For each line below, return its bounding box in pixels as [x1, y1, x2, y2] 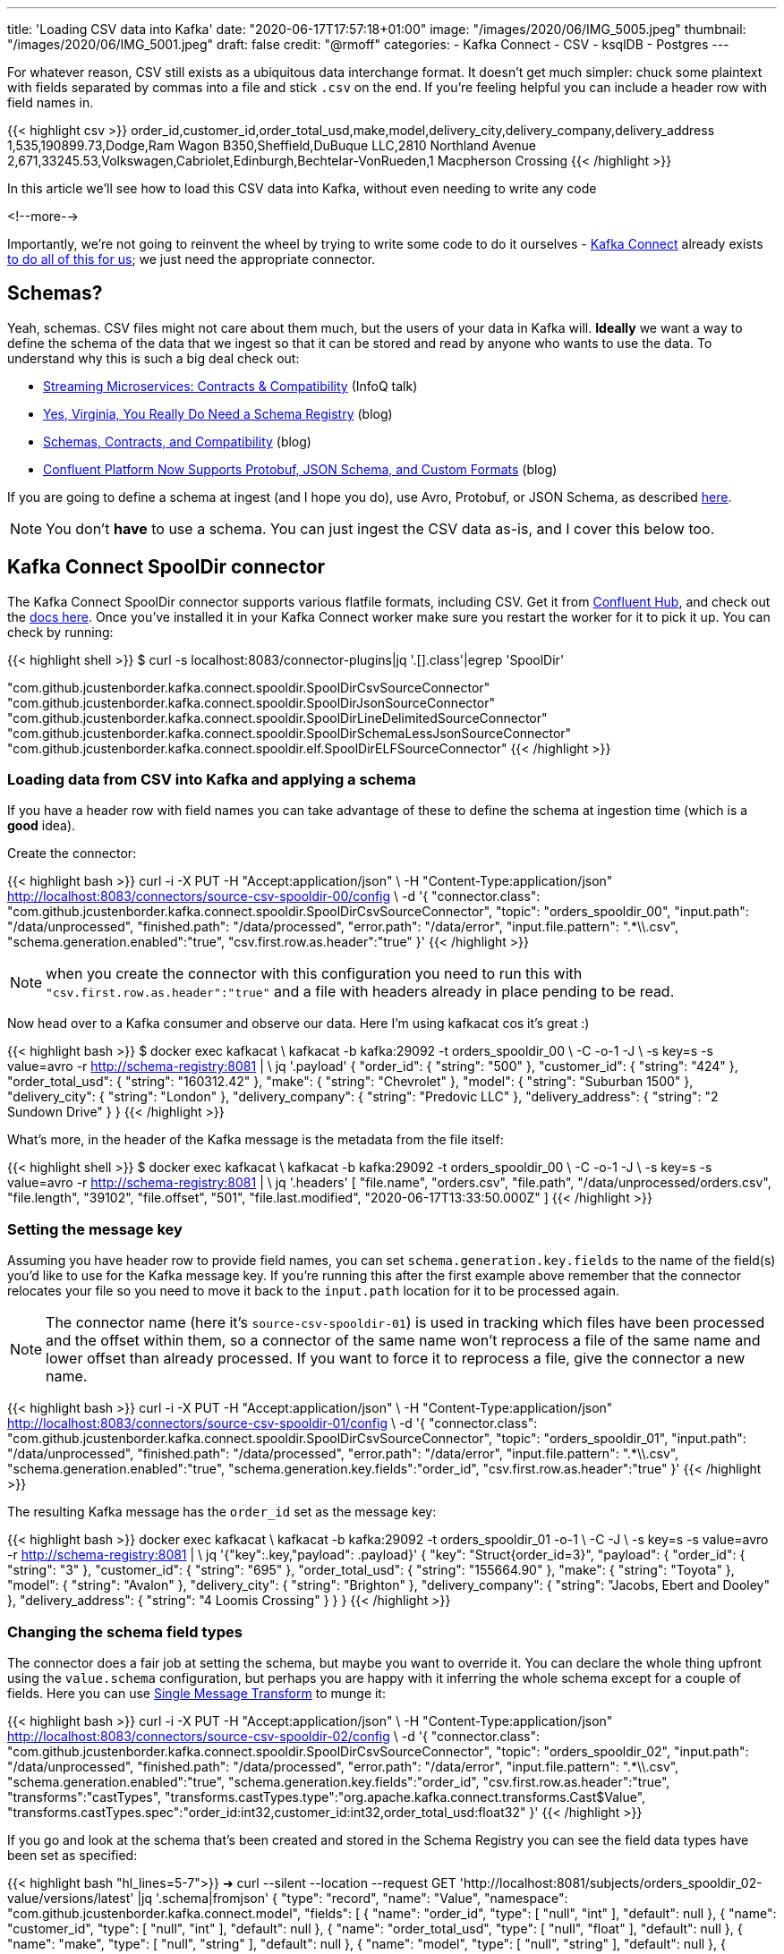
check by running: [7, 624, 114, 640]
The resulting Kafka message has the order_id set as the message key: [7, 1504, 437, 1520]
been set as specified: [7, 1847, 138, 1863]
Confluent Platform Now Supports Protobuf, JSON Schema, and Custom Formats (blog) [43, 461, 558, 477]
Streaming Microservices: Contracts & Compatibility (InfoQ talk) [43, 378, 418, 394]
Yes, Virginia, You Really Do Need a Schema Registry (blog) [43, 405, 393, 421]
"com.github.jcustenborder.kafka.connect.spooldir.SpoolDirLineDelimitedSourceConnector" [7, 709, 548, 726]
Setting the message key [7, 1219, 183, 1238]
